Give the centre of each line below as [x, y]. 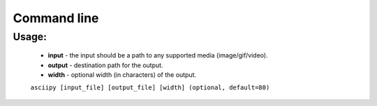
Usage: [30, 37]
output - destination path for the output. [105, 65]
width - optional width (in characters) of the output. [122, 74]
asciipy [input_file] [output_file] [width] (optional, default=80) [150, 88]
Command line [56, 18]
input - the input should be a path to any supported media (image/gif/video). [158, 55]
